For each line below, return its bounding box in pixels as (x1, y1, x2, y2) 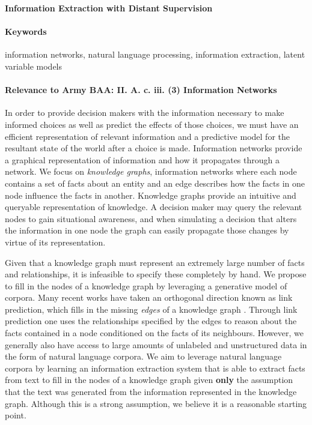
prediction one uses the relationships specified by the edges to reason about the (5, 315, 297, 327)
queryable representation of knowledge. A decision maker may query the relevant (5, 200, 302, 213)
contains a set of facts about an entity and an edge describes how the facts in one (5, 176, 305, 189)
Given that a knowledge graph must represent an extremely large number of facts (5, 256, 305, 268)
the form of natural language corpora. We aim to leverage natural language (5, 350, 282, 363)
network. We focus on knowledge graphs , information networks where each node (5, 165, 297, 178)
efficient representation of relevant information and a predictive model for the (5, 130, 290, 142)
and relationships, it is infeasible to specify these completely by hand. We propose (5, 268, 307, 280)
